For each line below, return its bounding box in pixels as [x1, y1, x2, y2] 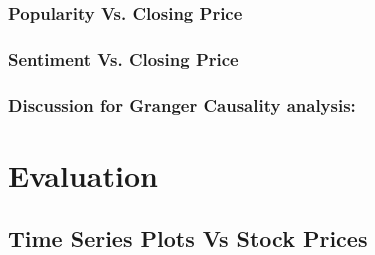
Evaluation [8, 154, 158, 195]
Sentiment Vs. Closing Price [8, 46, 239, 71]
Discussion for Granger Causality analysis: [8, 92, 356, 117]
